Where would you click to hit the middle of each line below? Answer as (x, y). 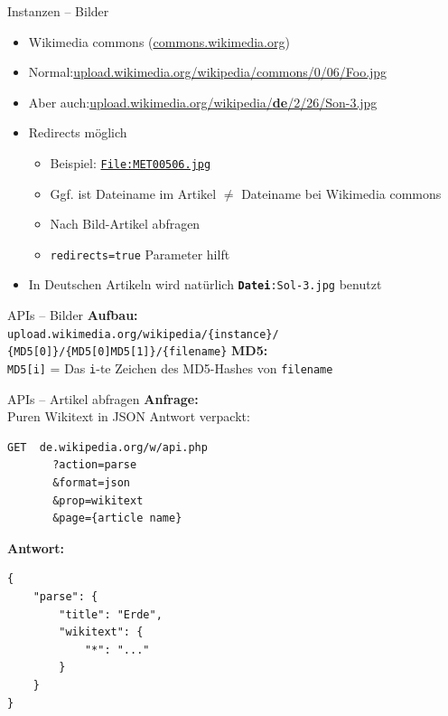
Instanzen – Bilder (58, 11)
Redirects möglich (78, 132)
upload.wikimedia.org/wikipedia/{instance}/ (143, 334)
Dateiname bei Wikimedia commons (341, 193)
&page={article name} (117, 518)
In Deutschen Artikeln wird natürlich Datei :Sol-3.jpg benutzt (205, 284)
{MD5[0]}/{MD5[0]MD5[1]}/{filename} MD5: (138, 350)
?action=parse (95, 465)
